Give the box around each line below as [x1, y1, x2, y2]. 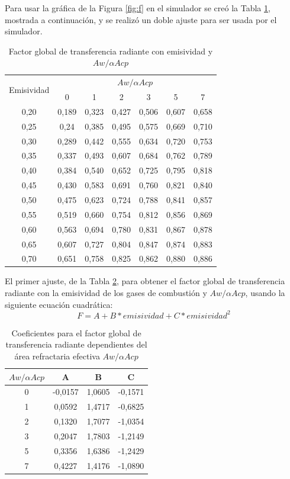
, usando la [245, 287, 285, 299]
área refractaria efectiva [14, 349, 100, 362]
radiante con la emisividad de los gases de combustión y [5, 287, 207, 299]
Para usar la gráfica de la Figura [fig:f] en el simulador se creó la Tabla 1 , [5, 2, 270, 14]
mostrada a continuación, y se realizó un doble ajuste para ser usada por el [5, 13, 277, 25]
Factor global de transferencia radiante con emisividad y [8, 44, 213, 57]
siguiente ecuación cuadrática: [5, 298, 113, 310]
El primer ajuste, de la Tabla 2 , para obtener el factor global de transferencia [5, 275, 285, 287]
